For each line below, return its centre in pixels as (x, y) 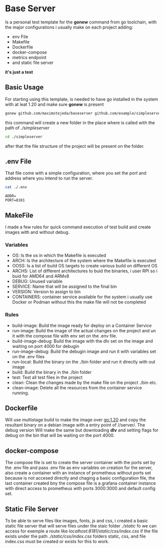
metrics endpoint (29, 57)
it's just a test (19, 72)
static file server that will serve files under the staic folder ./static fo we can (81, 526)
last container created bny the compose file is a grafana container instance (81, 483)
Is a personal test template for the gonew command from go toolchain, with (81, 22)
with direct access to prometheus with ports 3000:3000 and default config (80, 488)
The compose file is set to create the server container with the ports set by (80, 463)
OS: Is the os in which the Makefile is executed (59, 255)
